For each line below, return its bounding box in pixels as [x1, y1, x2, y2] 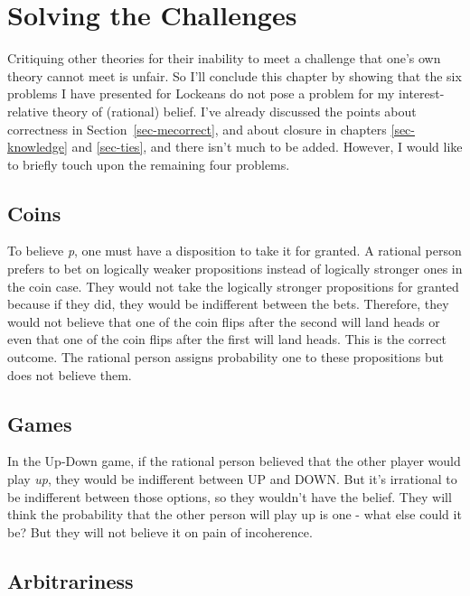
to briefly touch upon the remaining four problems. [7, 154, 290, 173]
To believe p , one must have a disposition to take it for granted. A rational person [7, 241, 462, 260]
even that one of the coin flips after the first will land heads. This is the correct [7, 330, 446, 349]
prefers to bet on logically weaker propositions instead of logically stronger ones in [7, 259, 463, 278]
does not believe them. [7, 365, 132, 384]
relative [7, 101, 49, 120]
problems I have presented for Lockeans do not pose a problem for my [7, 84, 395, 103]
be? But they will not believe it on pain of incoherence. [7, 522, 313, 541]
